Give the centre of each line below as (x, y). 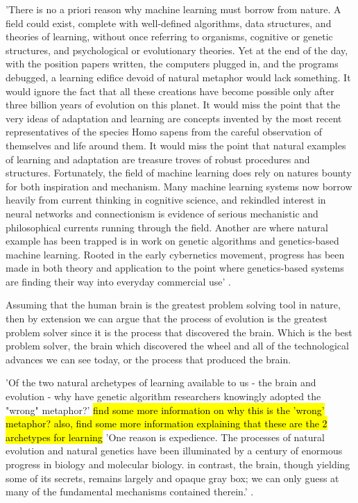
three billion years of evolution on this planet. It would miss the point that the (173, 105)
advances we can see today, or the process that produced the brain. (148, 359)
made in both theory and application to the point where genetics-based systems (175, 268)
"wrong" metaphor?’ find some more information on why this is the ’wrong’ (165, 410)
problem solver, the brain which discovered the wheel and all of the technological (177, 346)
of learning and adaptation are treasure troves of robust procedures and (158, 159)
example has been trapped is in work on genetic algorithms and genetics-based (172, 241)
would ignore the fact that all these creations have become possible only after (170, 91)
